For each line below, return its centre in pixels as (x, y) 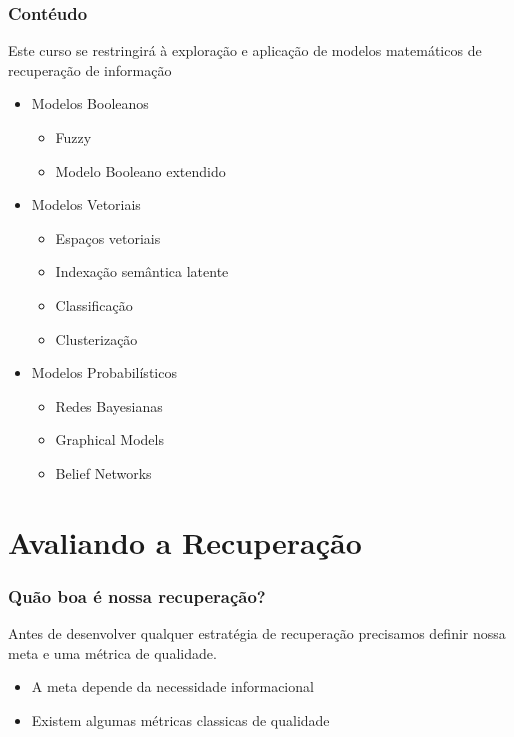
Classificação (94, 304)
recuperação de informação (90, 69)
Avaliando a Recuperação (185, 541)
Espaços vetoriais (108, 237)
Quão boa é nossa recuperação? (137, 595)
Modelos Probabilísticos (104, 372)
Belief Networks (103, 472)
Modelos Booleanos (90, 103)
